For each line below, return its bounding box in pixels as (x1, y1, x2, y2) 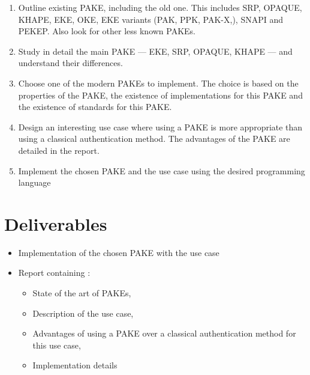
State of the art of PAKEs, (32, 287, 131, 299)
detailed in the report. (18, 144, 100, 156)
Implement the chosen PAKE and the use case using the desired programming (18, 164, 305, 177)
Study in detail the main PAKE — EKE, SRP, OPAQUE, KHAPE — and (18, 44, 293, 57)
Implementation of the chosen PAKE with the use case (18, 246, 219, 258)
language (18, 176, 51, 189)
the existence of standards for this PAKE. (18, 100, 172, 113)
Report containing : (18, 266, 91, 279)
